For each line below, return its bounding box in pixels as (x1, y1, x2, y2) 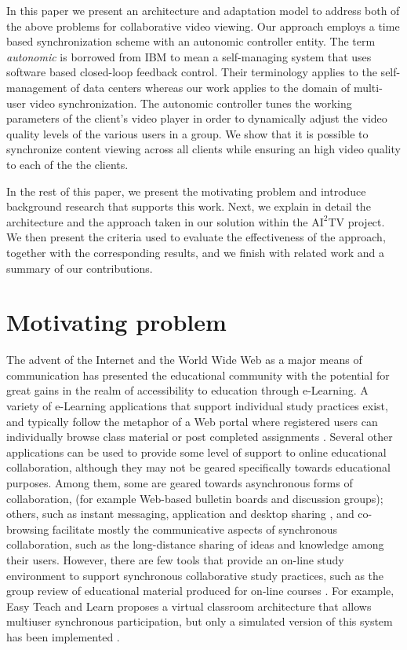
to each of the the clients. (6, 156, 129, 172)
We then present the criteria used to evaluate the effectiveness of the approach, (6, 229, 386, 245)
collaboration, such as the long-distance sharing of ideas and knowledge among (6, 536, 384, 553)
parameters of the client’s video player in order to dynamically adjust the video (6, 110, 387, 127)
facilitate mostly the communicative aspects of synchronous (52, 520, 338, 537)
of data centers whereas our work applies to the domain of (71, 79, 351, 95)
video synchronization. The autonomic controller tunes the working (29, 94, 352, 111)
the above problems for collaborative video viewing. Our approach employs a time (6, 17, 400, 34)
